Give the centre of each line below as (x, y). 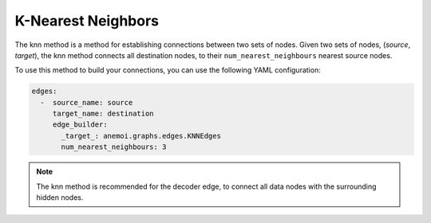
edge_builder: (80, 125)
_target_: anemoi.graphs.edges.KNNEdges (141, 136)
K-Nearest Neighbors (87, 21)
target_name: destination (103, 114)
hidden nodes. (60, 198)
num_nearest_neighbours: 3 (114, 147)
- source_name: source (87, 102)
